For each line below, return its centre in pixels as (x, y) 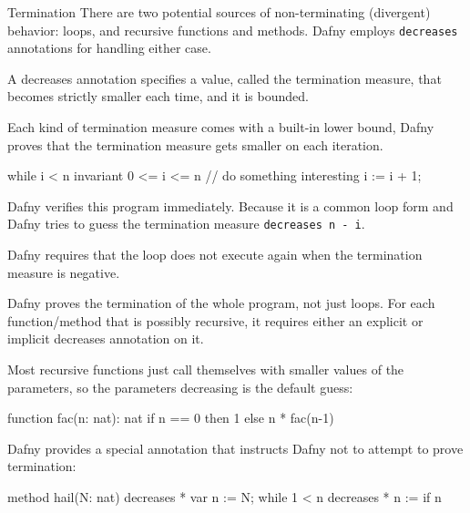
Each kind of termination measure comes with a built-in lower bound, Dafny (221, 127)
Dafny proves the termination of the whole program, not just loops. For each (221, 303)
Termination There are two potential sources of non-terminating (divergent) (219, 12)
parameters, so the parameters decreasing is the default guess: (180, 387)
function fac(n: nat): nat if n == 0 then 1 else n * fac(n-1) (171, 418)
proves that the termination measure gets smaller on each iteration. (195, 144)
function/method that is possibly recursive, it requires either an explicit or (215, 320)
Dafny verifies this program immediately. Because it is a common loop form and (230, 205)
